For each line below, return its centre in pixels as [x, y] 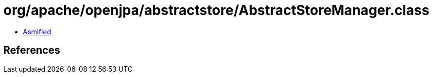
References [32, 50]
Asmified [37, 31]
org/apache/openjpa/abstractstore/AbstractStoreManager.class [216, 10]
